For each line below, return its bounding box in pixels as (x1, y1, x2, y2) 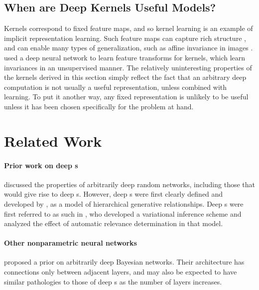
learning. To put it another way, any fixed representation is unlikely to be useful (4, 91, 249, 102)
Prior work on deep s (4, 160, 78, 170)
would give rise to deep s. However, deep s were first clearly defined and (4, 189, 223, 199)
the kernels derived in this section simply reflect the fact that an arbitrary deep (4, 72, 247, 82)
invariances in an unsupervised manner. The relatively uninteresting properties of (4, 62, 252, 72)
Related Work (4, 130, 102, 151)
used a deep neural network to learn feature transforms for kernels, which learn (4, 52, 246, 62)
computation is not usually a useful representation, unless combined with (4, 81, 227, 92)
